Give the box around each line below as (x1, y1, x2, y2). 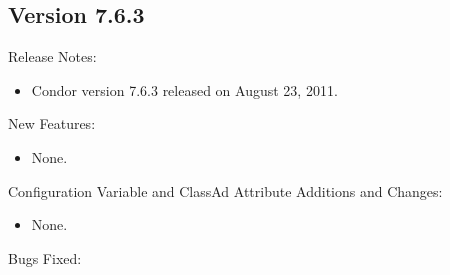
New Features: (8, 113, 96, 134)
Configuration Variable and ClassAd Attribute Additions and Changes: (8, 180, 443, 201)
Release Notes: (8, 46, 97, 67)
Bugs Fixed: (8, 247, 82, 268)
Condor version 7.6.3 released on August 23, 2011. (31, 79, 338, 100)
